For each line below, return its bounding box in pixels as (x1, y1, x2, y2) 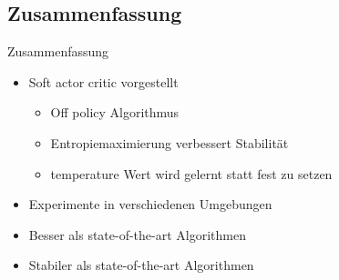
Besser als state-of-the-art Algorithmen (28, 225, 246, 244)
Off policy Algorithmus (50, 103, 180, 122)
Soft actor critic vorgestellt (28, 72, 179, 91)
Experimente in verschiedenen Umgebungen (28, 195, 272, 214)
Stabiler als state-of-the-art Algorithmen (28, 255, 254, 275)
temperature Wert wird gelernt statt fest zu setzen (50, 164, 333, 183)
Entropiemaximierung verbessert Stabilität (50, 133, 289, 152)
